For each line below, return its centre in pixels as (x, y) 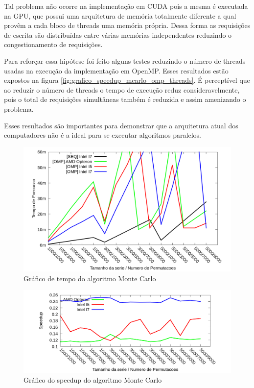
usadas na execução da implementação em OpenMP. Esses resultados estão (116, 70)
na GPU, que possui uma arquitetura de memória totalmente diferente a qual (120, 15)
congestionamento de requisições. (53, 44)
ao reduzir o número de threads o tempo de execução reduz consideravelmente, (122, 89)
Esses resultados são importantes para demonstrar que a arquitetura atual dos (121, 125)
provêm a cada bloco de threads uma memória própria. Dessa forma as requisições (127, 25)
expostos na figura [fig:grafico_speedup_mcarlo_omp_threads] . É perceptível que (127, 80)
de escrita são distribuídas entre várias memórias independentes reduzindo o (118, 35)
